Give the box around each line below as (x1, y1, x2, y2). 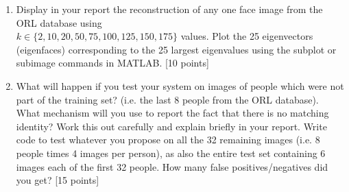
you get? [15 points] (16, 173, 99, 187)
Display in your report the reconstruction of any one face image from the (16, 2, 323, 16)
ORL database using (16, 15, 102, 29)
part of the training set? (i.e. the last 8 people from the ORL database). (16, 92, 319, 106)
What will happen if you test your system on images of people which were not (16, 78, 344, 93)
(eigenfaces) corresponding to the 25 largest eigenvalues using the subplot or (16, 42, 337, 56)
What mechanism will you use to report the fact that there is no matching (16, 106, 329, 120)
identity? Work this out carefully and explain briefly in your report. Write (16, 119, 327, 133)
